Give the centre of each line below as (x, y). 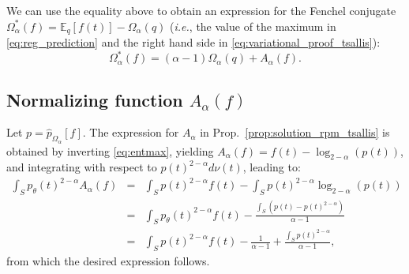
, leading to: (272, 167)
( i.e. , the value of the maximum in (253, 26)
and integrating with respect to (82, 167)
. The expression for (131, 132)
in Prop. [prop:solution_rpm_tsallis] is (295, 132)
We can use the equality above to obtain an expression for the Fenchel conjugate (201, 10)
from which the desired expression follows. (108, 261)
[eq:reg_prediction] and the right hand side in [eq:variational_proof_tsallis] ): (193, 42)
